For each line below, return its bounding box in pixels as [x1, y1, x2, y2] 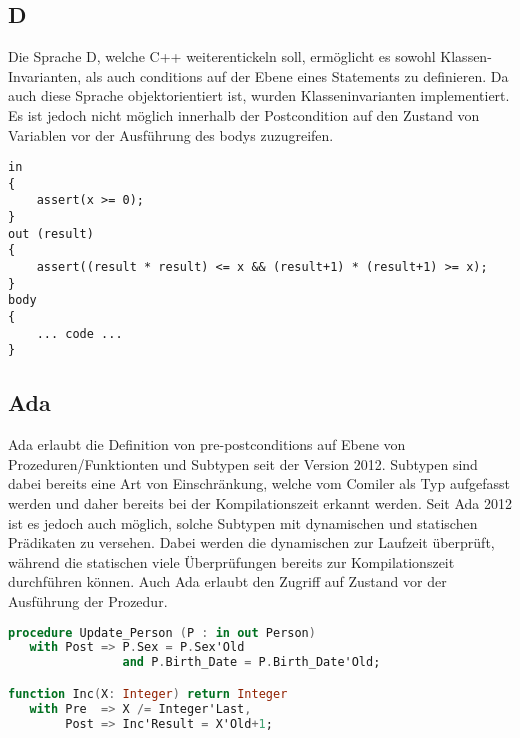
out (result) [8, 226, 94, 241]
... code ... [36, 326, 123, 341]
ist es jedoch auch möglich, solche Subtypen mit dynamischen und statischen [8, 512, 478, 533]
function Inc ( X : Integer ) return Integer [8, 686, 288, 701]
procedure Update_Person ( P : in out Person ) [8, 625, 316, 640]
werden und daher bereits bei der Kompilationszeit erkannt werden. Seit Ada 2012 [8, 493, 513, 514]
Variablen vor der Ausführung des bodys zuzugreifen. [8, 124, 334, 145]
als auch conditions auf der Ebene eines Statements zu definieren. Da [85, 65, 509, 86]
